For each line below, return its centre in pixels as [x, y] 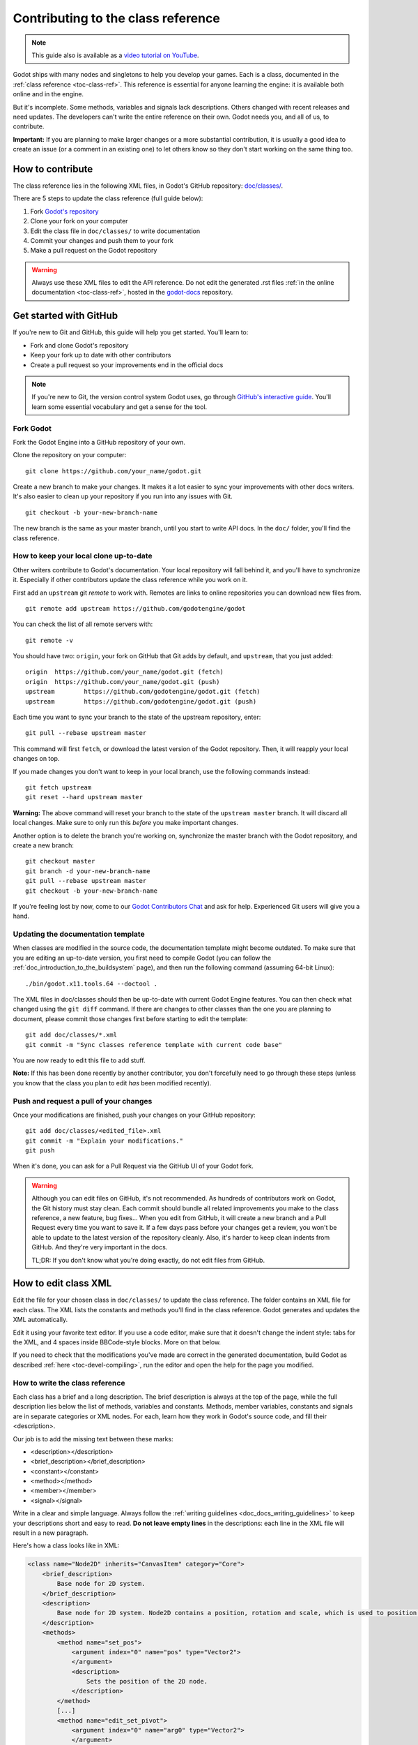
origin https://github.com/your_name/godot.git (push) [123, 682]
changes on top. [36, 759]
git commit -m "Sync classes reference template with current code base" [154, 1045]
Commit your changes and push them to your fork [102, 240]
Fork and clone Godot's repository [79, 345]
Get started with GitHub [65, 316]
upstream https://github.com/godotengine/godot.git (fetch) [143, 692]
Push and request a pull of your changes [83, 1101]
